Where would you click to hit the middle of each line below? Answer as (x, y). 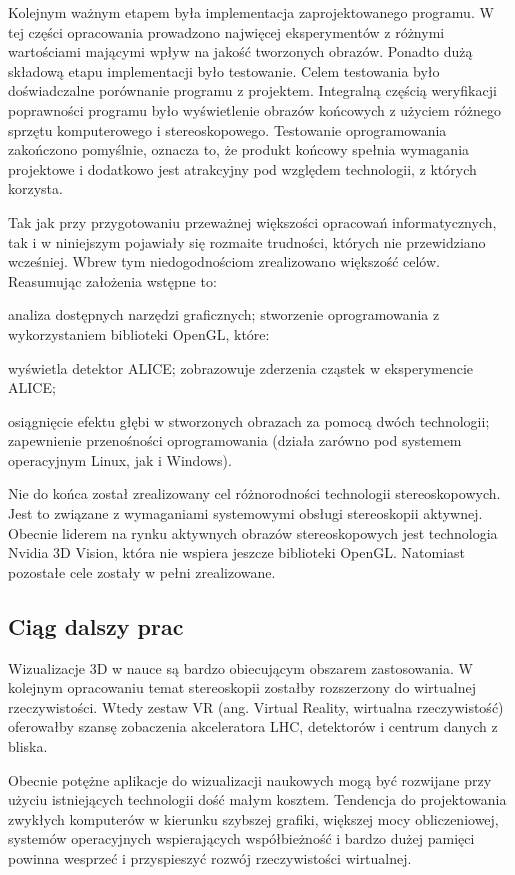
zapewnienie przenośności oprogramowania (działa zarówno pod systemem (235, 440)
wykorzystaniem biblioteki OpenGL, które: (139, 333)
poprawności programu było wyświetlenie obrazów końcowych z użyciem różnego (255, 109)
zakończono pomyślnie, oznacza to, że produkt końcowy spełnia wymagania (239, 149)
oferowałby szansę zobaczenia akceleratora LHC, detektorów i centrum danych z (253, 726)
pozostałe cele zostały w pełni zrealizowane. (142, 571)
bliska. (28, 746)
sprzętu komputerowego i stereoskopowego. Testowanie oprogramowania (227, 129)
